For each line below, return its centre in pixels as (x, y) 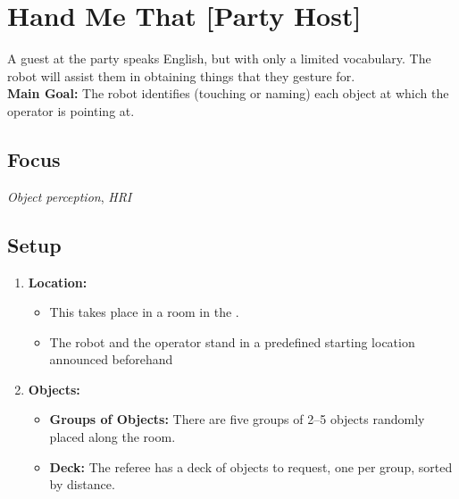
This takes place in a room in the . (144, 312)
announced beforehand (111, 359)
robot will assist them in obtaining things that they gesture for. (181, 75)
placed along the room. (113, 437)
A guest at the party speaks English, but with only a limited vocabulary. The (219, 58)
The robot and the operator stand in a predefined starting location (232, 341)
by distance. (82, 484)
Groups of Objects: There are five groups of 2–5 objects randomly (237, 419)
